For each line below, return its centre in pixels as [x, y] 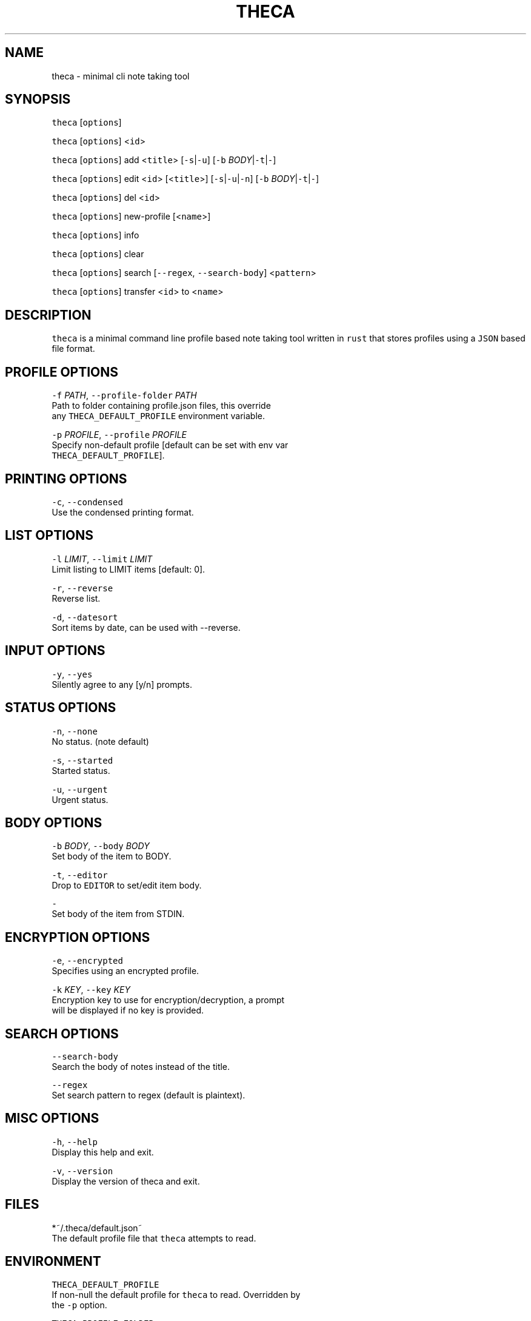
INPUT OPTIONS [55, 651]
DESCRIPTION [48, 315]
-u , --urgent [80, 789]
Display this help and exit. [103, 1152]
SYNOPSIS [38, 99]
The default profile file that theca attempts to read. [154, 1238]
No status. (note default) [100, 741]
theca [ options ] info [95, 235]
